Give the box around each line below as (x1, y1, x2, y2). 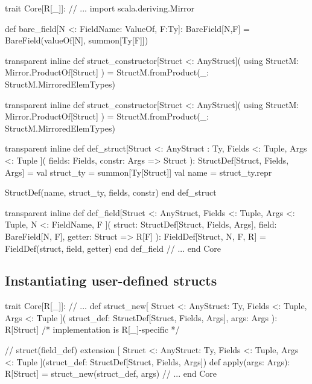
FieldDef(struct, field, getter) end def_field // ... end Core (5, 242, 221, 254)
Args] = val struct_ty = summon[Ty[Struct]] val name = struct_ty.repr (5, 165, 272, 178)
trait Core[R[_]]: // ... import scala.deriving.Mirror (5, 2, 195, 14)
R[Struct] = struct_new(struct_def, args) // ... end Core (5, 367, 217, 380)
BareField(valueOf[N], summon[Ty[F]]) (5, 34, 148, 46)
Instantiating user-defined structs (5, 271, 217, 290)
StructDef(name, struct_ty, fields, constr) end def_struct (5, 186, 217, 199)
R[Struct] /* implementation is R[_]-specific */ (5, 323, 180, 336)
